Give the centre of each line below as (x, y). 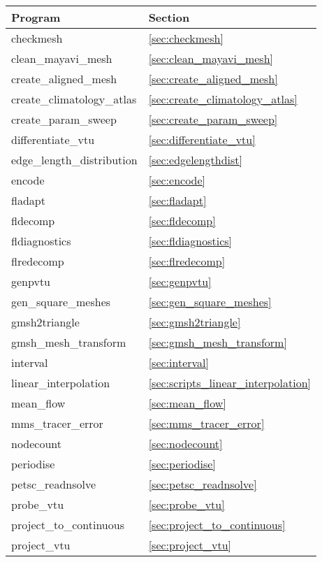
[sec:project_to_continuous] (217, 525)
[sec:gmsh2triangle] (195, 322)
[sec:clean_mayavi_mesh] (211, 58)
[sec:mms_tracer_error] (206, 423)
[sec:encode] (177, 180)
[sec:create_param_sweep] (213, 119)
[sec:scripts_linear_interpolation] (230, 383)
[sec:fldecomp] (182, 221)
